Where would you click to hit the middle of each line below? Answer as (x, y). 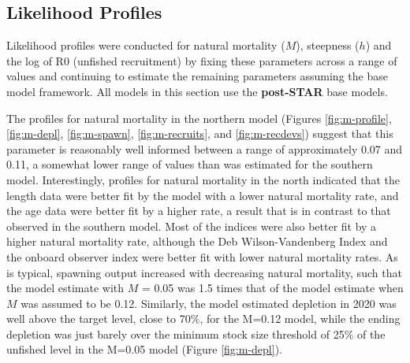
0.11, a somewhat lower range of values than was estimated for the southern (190, 164)
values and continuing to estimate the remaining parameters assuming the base (197, 76)
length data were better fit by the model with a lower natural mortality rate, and (203, 195)
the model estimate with (65, 288)
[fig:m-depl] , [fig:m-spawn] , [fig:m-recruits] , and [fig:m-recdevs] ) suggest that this (200, 133)
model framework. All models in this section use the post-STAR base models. (197, 91)
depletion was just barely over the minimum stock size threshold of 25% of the (196, 333)
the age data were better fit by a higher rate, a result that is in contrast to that (199, 211)
